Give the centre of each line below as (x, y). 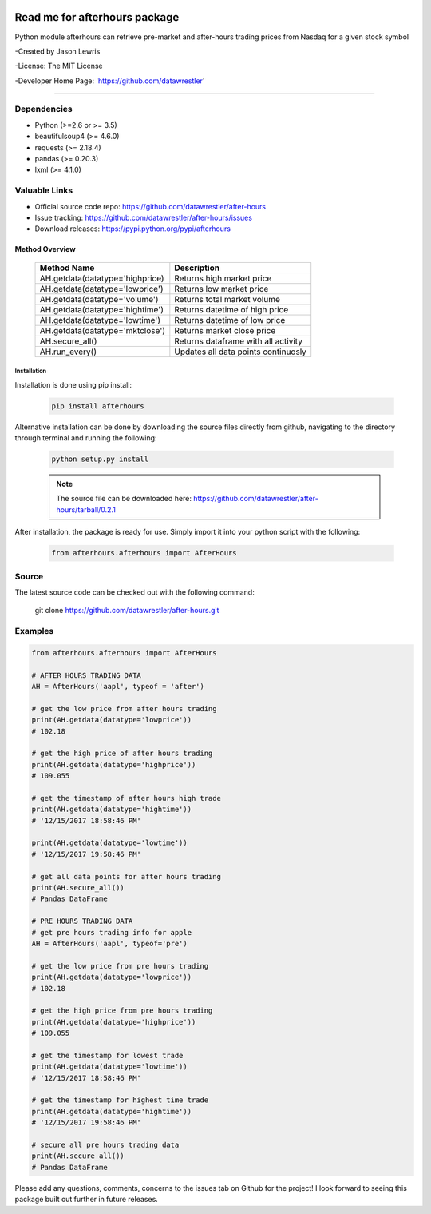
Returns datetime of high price (231, 309)
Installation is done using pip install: (73, 384)
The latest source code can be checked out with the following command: (134, 592)
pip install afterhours (98, 406)
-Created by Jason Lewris (57, 51)
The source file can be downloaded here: (124, 499)
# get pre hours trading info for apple (111, 932)
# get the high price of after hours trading (122, 754)
